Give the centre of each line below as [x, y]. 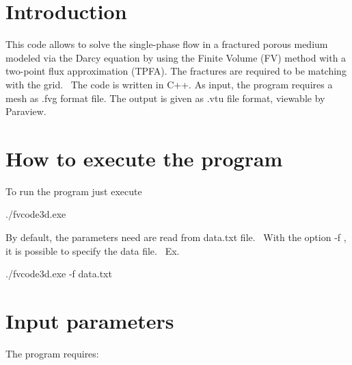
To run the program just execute [74, 191]
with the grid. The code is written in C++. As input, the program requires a [169, 84]
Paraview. [26, 111]
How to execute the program [144, 158]
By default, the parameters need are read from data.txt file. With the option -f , [176, 237]
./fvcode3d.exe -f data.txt [59, 274]
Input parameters [90, 320]
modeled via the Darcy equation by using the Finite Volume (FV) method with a [176, 57]
